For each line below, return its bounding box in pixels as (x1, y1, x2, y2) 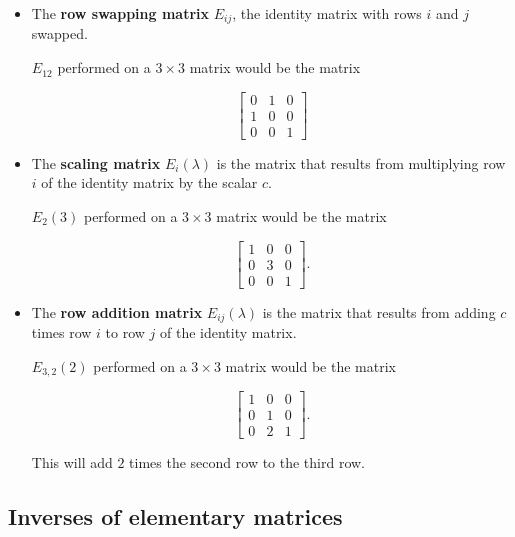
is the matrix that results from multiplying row (216, 152, 506, 173)
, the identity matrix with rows (232, 3, 422, 23)
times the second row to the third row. (129, 452, 366, 473)
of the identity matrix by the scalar (41, 172, 258, 193)
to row (105, 322, 145, 343)
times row (31, 322, 92, 343)
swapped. (31, 23, 88, 44)
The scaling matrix (31, 152, 161, 173)
